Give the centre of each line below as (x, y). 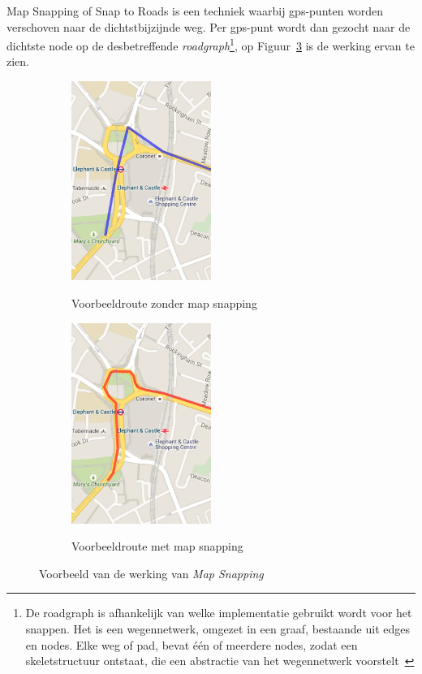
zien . (18, 61)
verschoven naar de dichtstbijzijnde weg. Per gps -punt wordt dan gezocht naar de (209, 26)
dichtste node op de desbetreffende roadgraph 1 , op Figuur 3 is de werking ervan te (211, 44)
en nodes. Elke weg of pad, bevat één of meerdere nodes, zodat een (192, 644)
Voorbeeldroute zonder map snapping (164, 302)
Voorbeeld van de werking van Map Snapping (151, 573)
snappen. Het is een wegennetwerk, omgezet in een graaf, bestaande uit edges (218, 629)
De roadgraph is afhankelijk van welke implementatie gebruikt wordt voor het (219, 613)
